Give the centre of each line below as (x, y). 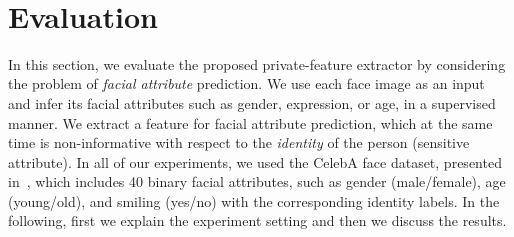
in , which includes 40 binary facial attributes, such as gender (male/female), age (257, 181)
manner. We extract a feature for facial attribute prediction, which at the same (250, 122)
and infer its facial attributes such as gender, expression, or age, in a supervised (252, 102)
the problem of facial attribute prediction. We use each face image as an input (246, 83)
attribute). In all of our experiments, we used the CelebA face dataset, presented (255, 161)
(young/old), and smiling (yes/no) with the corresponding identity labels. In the (254, 200)
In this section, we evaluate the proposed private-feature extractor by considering (257, 63)
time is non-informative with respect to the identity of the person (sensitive (239, 142)
